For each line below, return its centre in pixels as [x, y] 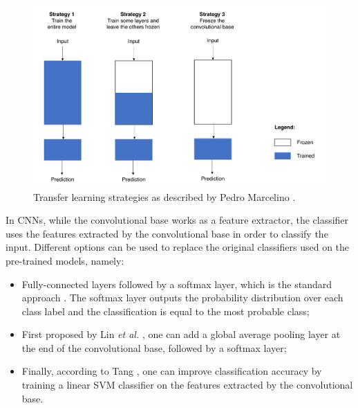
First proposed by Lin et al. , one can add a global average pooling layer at [181, 334]
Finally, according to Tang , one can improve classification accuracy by [172, 371]
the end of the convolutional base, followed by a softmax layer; [154, 347]
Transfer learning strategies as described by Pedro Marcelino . [164, 196]
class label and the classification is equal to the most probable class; [166, 311]
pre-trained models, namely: [65, 260]
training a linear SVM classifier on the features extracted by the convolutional [187, 385]
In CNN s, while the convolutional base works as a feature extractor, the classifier [177, 220]
